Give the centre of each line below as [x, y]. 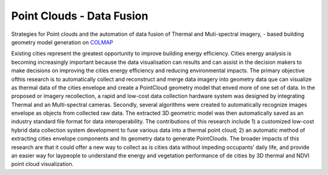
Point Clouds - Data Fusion [80, 16]
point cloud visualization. [43, 164]
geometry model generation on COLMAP [62, 42]
